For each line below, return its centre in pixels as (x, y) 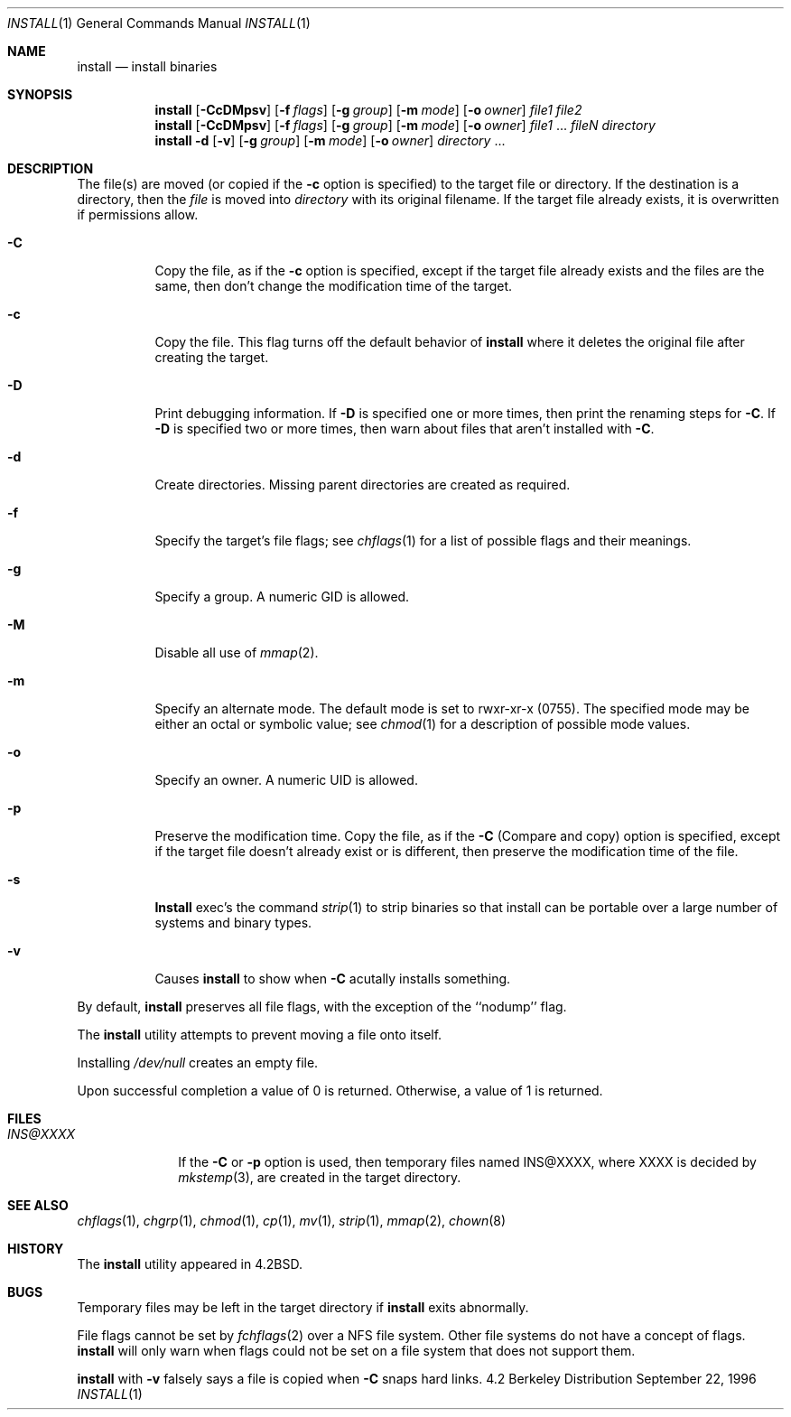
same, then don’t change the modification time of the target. (334, 286)
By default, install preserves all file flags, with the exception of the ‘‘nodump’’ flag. (322, 1007)
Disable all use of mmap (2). (237, 653)
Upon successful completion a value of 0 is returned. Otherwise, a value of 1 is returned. (340, 1091)
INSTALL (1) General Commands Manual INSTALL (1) (159, 23)
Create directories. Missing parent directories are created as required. (363, 485)
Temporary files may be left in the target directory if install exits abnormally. (303, 1307)
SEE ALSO (38, 1205)
